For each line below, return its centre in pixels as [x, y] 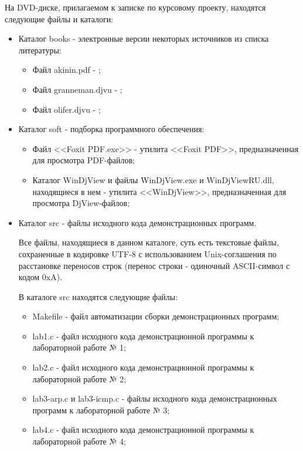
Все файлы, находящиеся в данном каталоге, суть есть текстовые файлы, [149, 242]
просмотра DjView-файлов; [81, 203]
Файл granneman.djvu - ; [77, 89]
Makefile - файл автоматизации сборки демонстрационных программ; [156, 316]
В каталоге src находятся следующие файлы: [98, 296]
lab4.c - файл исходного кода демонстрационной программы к [143, 430]
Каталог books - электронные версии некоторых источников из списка [144, 38]
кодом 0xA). [40, 277]
